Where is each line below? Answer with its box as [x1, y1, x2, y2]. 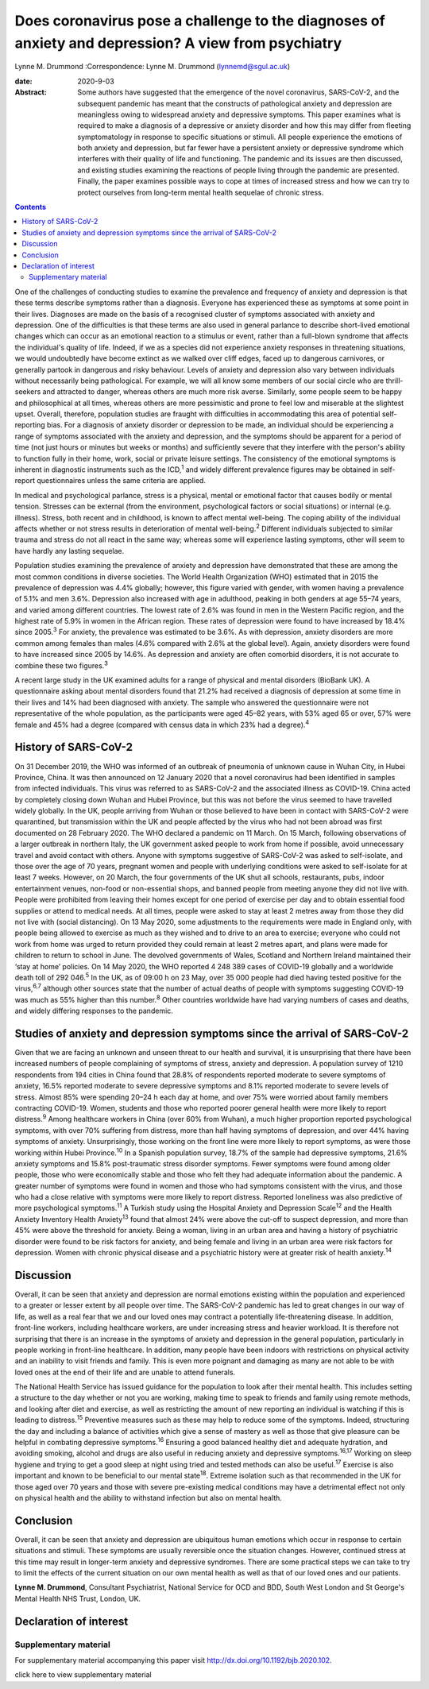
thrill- [385, 376, 404, 385]
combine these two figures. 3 [14, 659, 109, 671]
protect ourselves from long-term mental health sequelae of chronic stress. [77, 187, 324, 197]
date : [14, 76, 33, 86]
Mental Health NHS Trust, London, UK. [14, 1594, 141, 1603]
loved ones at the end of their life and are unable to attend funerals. [14, 1367, 236, 1377]
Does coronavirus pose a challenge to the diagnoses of [14, 12, 385, 29]
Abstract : [14, 87, 47, 97]
